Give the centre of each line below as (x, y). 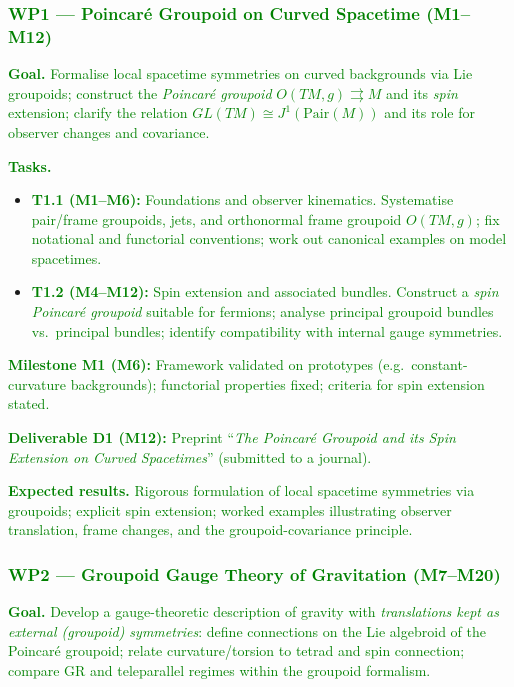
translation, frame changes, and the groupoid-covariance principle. (210, 529)
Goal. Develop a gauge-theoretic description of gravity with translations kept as (253, 611)
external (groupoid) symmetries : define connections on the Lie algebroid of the (247, 630)
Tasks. (30, 165)
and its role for (429, 112)
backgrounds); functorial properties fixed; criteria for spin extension (277, 383)
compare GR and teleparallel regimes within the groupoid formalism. (219, 670)
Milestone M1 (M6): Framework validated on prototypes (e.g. (206, 364)
